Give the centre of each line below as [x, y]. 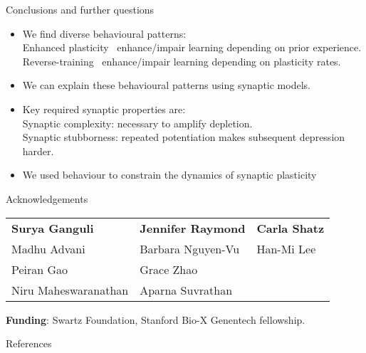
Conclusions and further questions [80, 9]
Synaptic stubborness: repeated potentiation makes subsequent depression [184, 137]
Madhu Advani [48, 248]
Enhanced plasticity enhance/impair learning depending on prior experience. [192, 47]
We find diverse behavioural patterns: [104, 33]
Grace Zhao [169, 269]
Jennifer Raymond [193, 228]
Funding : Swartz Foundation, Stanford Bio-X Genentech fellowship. [156, 319]
